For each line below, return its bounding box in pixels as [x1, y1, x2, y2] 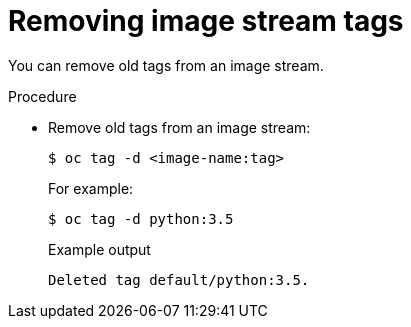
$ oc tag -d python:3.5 [48, 210, 234, 227]
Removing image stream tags [8, 4, 404, 38]
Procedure [8, 87, 77, 105]
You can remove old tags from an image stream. [8, 56, 324, 74]
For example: [48, 179, 134, 197]
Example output [48, 240, 151, 258]
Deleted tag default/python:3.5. [48, 271, 310, 288]
